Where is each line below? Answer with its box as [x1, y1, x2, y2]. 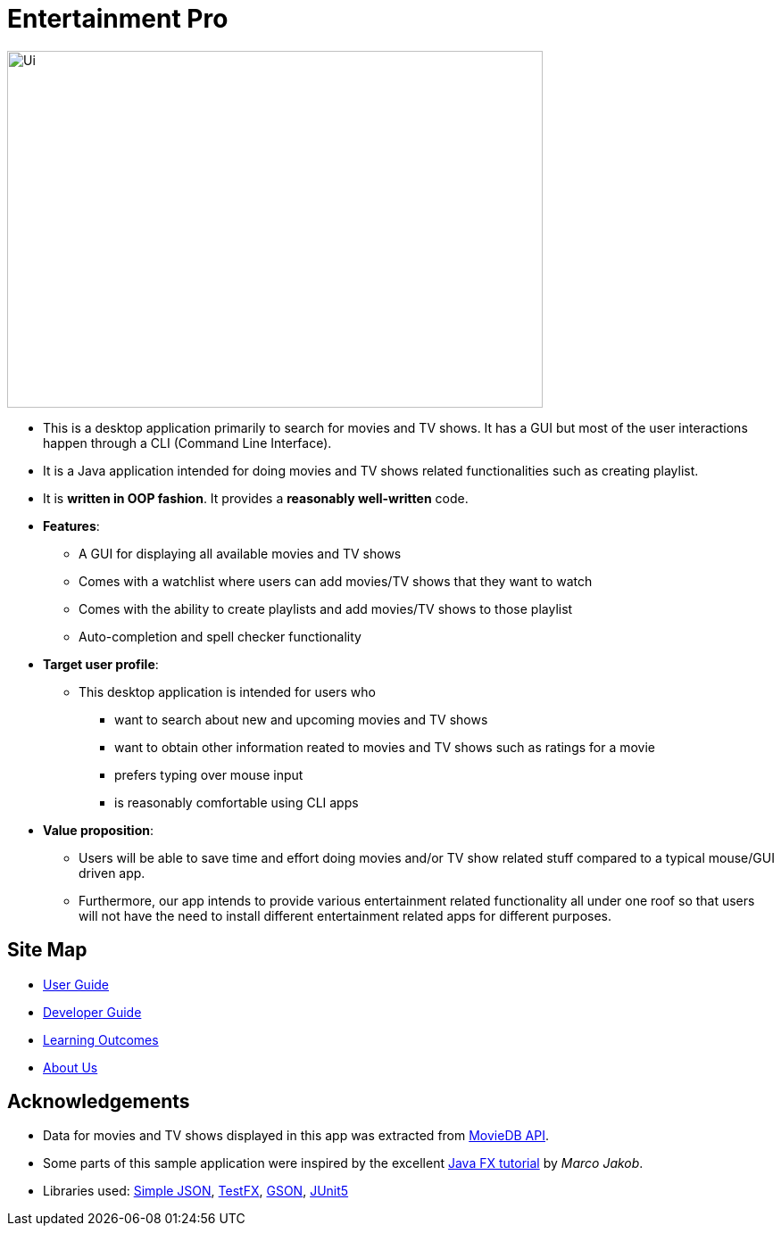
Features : [43, 517, 100, 534]
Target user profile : [43, 656, 159, 672]
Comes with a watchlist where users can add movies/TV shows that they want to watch [79, 573, 593, 589]
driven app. [79, 865, 145, 881]
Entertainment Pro [7, 4, 228, 34]
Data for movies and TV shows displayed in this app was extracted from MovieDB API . [43, 1128, 549, 1144]
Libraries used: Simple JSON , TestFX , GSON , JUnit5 [43, 1183, 349, 1199]
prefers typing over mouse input [114, 766, 303, 782]
